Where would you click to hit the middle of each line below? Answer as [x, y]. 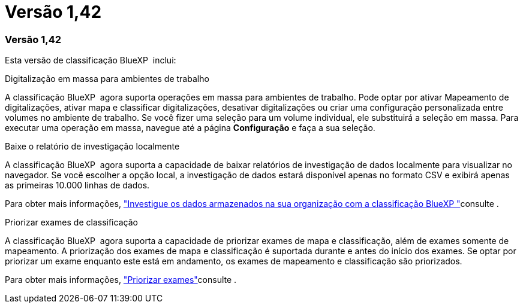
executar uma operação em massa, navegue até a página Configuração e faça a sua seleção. [190, 128]
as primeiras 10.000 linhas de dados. [77, 185]
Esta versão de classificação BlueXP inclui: [91, 60]
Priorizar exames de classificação [71, 222]
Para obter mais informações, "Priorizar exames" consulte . [121, 280]
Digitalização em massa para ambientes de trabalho [107, 79]
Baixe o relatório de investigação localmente [92, 147]
